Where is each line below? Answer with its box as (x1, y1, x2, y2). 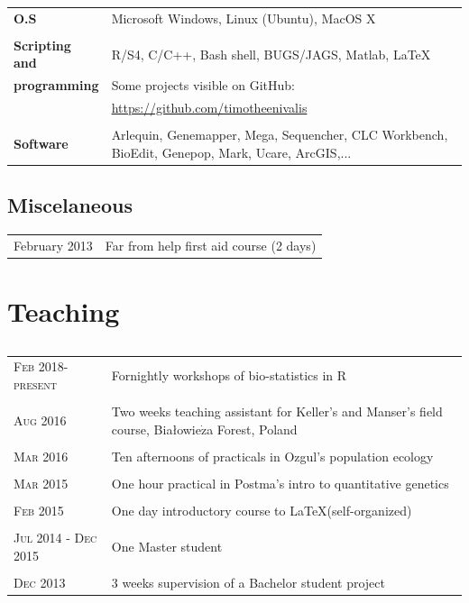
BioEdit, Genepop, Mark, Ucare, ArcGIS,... (111, 142, 352, 161)
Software (14, 134, 69, 153)
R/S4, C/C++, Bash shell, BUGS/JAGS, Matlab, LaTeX (111, 44, 431, 63)
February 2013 (14, 235, 93, 254)
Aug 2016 (14, 410, 67, 429)
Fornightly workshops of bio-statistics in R (111, 366, 347, 385)
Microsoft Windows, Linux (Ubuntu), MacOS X (111, 8, 376, 27)
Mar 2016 (14, 446, 69, 465)
